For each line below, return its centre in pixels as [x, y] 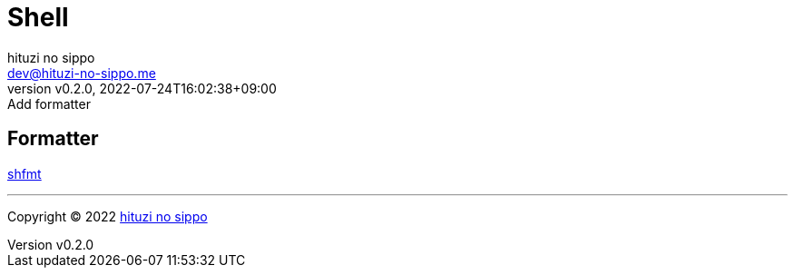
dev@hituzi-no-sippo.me [82, 73]
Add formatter [49, 103]
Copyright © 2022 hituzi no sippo [108, 216]
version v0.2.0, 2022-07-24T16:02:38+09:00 [142, 88]
